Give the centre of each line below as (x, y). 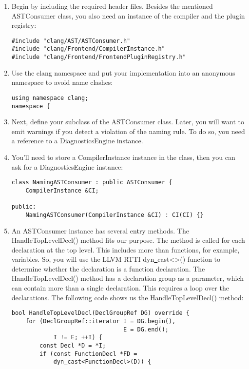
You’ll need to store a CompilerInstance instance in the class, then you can (123, 157)
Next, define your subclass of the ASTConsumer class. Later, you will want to (128, 122)
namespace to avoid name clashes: (62, 82)
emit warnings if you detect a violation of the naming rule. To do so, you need (128, 131)
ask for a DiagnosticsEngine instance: (67, 166)
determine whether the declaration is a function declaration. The (108, 268)
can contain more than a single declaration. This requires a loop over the (120, 288)
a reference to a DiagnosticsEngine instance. (77, 141)
